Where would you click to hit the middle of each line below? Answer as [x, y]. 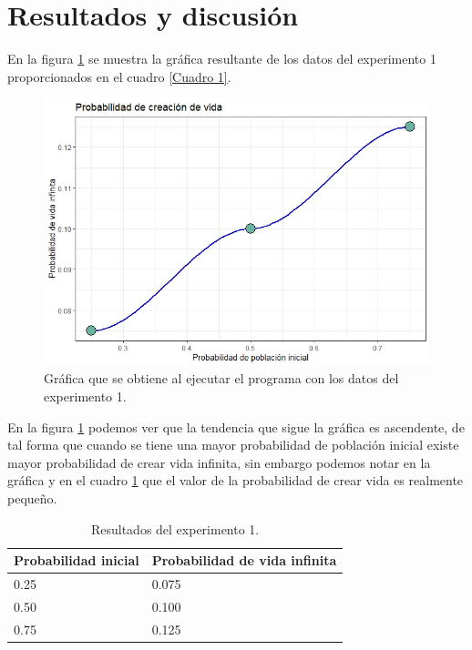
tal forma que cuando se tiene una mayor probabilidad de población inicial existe [233, 445]
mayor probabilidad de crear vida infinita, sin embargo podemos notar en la [219, 462]
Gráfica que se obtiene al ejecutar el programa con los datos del [221, 378]
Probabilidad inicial [77, 560]
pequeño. [32, 498]
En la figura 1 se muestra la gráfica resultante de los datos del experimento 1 [222, 59]
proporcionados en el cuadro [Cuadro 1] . [119, 76]
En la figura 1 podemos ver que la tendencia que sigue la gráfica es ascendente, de [236, 427]
